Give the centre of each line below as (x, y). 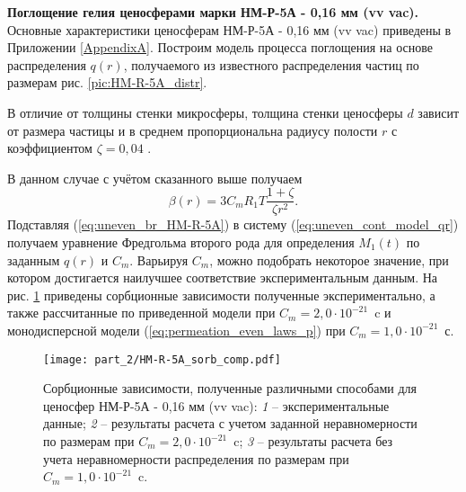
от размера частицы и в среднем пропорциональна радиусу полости (193, 130)
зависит (439, 112)
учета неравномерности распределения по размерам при (196, 458)
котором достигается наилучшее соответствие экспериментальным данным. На (223, 277)
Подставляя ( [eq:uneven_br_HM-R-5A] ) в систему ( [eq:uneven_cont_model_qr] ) (233, 224)
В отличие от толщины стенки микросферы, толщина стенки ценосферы (205, 112)
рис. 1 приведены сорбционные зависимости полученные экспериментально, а (221, 295)
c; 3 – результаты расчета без (313, 441)
